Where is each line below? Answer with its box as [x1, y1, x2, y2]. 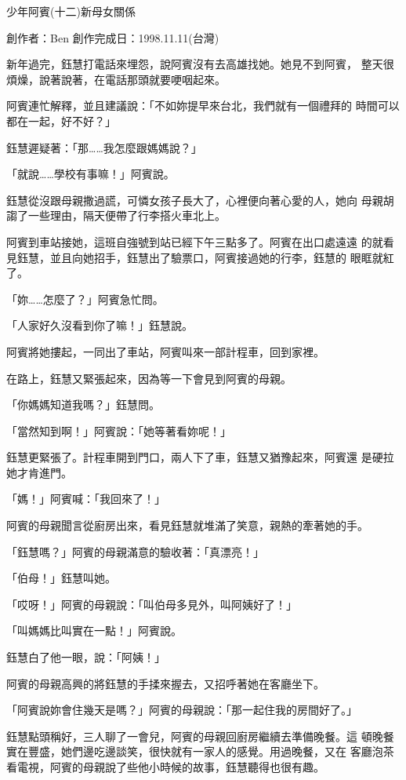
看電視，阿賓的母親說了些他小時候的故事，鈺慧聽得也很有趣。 [6, 759, 324, 775]
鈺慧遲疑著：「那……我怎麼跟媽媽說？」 [6, 139, 202, 155]
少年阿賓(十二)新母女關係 [6, 3, 136, 19]
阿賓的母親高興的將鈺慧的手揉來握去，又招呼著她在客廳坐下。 [6, 675, 324, 691]
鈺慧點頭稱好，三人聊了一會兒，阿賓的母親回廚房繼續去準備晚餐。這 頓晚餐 [6, 727, 394, 744]
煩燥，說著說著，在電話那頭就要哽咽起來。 [6, 71, 226, 87]
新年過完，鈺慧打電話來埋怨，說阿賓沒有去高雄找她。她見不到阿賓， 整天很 [6, 56, 394, 72]
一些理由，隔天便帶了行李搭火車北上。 [27, 207, 226, 224]
